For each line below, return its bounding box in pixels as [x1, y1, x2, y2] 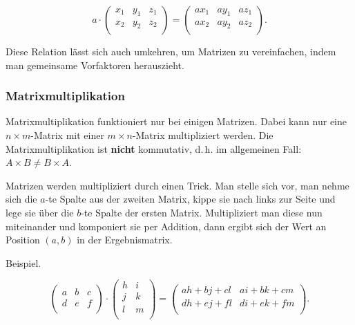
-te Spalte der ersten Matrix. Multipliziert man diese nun [81, 205, 323, 219]
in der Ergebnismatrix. [77, 232, 173, 247]
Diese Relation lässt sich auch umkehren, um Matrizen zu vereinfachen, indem [6, 44, 336, 58]
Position [6, 232, 40, 247]
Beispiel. [6, 255, 41, 270]
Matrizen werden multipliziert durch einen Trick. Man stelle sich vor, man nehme [6, 178, 349, 192]
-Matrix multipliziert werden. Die [132, 128, 274, 142]
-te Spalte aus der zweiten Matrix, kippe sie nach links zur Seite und [45, 192, 336, 206]
